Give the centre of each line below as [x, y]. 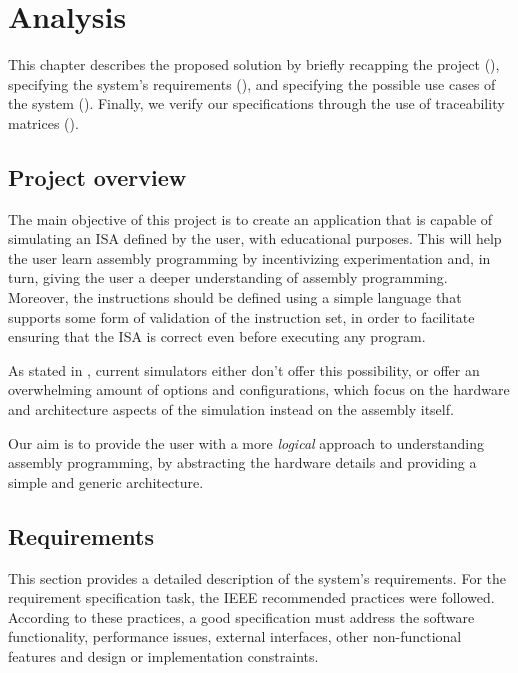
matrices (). [43, 122]
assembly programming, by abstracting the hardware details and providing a [242, 462]
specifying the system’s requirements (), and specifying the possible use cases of [252, 83]
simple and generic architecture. [106, 481]
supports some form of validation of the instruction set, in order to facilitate [241, 316]
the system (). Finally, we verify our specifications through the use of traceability [256, 103]
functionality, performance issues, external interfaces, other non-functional [235, 636]
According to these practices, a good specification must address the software [241, 616]
